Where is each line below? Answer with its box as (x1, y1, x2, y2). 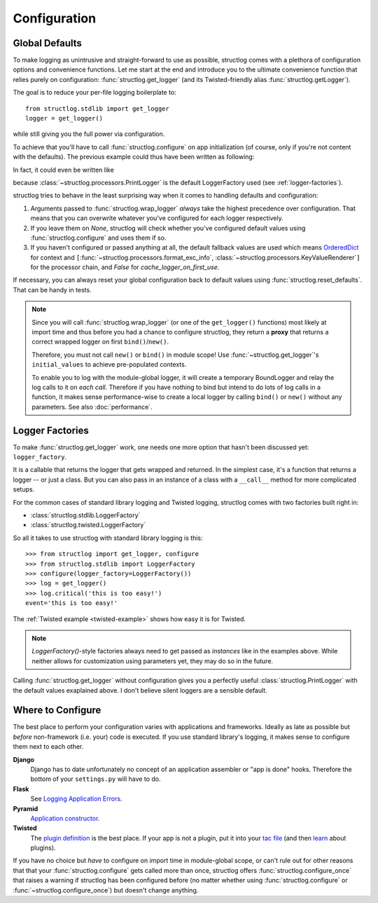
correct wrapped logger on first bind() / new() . (31, 337, 169, 346)
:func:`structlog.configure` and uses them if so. (30, 233, 167, 242)
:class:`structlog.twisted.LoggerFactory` (30, 521, 146, 529)
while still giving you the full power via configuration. (13, 130, 165, 138)
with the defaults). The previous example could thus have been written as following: (13, 153, 255, 161)
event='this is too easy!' (25, 599, 118, 607)
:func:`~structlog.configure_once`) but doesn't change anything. (13, 885, 199, 894)
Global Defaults (13, 37, 82, 49)
